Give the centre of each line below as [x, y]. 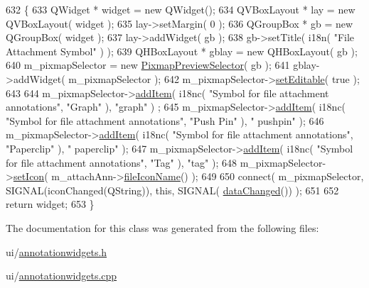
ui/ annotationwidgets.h [57, 251]
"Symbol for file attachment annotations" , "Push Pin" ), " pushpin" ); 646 [165, 120]
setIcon [29, 176]
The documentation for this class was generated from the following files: [162, 227]
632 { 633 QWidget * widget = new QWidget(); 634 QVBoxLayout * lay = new [181, 9]
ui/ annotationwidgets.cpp [61, 276]
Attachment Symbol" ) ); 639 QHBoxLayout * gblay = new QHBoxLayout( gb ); [182, 51]
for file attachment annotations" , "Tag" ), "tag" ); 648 [122, 162]
